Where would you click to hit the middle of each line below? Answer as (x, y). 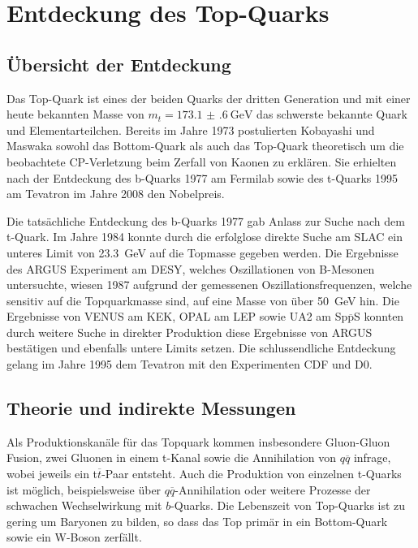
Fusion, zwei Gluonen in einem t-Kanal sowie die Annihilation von (172, 457)
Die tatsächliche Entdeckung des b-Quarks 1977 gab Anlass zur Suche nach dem (206, 220)
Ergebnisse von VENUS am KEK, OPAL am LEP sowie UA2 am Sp (177, 316)
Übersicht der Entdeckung (119, 64)
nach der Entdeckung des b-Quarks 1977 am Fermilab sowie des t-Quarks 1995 (202, 177)
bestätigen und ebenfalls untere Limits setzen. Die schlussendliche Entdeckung (201, 348)
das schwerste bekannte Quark (332, 114)
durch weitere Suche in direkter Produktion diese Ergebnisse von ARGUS (190, 332)
